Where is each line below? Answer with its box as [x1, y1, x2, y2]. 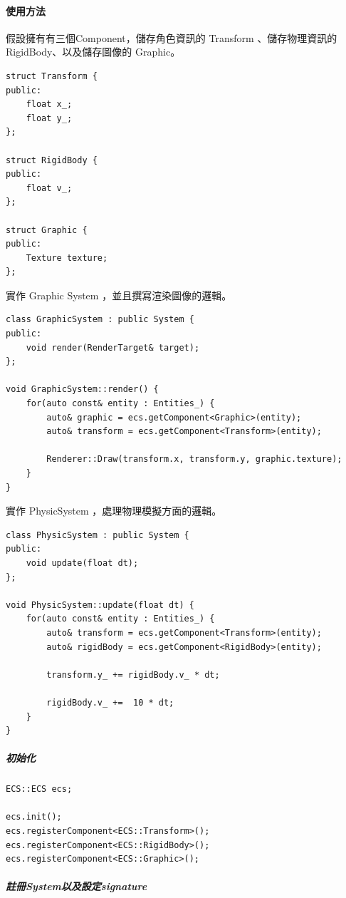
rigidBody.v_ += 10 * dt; [46, 697, 174, 708]
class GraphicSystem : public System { [6, 314, 194, 325]
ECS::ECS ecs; [6, 784, 73, 795]
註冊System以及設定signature [6, 879, 147, 894]
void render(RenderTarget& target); [26, 342, 200, 353]
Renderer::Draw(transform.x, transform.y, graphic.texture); [46, 454, 342, 465]
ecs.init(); [6, 812, 62, 822]
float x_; [26, 99, 73, 110]
